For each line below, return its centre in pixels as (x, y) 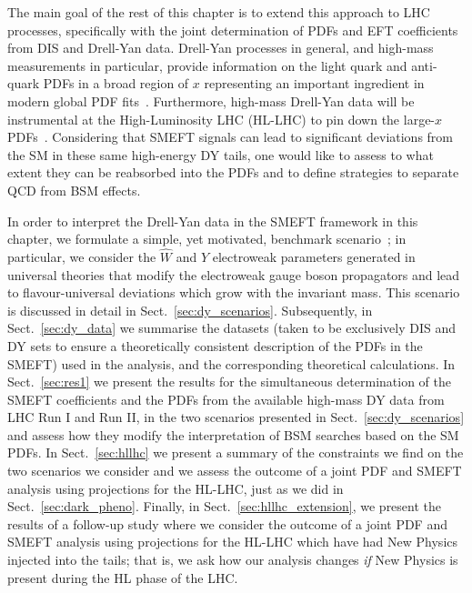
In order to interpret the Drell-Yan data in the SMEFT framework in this (213, 221)
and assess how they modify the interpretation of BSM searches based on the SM (233, 434)
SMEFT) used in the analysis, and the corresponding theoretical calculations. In (231, 363)
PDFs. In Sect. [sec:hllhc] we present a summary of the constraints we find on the (236, 452)
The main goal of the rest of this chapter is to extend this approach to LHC (219, 12)
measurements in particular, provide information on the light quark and (207, 65)
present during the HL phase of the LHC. (123, 577)
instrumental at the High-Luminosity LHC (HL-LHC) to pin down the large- (221, 119)
